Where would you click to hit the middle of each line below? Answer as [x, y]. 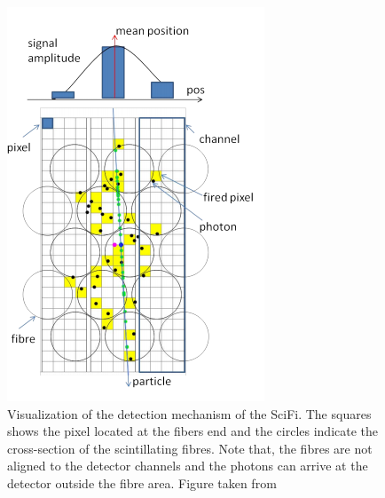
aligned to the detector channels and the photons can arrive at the [188, 466]
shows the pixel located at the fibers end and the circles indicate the [193, 431]
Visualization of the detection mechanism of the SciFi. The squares [189, 413]
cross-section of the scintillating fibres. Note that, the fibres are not [190, 448]
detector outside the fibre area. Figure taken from [142, 482]
